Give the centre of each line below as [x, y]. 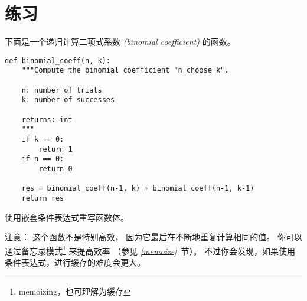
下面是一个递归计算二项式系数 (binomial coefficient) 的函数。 [120, 42]
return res [43, 198]
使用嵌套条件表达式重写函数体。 [67, 217]
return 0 [55, 169]
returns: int [47, 120]
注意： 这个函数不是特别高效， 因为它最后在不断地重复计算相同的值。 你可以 [153, 237]
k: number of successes [68, 100]
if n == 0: [43, 159]
